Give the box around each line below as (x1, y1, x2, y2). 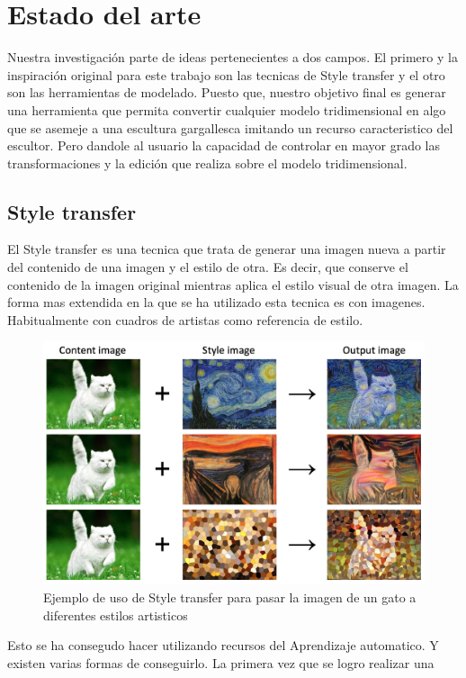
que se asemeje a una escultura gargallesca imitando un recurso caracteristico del (7, 118, 453, 137)
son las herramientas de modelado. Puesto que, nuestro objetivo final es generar (7, 83, 446, 102)
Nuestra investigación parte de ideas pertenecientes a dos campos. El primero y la (7, 48, 458, 67)
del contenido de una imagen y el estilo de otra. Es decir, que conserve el (7, 258, 408, 276)
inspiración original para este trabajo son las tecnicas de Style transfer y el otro (7, 65, 445, 84)
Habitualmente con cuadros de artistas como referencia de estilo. (7, 310, 363, 329)
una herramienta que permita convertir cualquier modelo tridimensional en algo (7, 100, 446, 119)
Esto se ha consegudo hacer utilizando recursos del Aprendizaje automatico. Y (7, 636, 439, 655)
